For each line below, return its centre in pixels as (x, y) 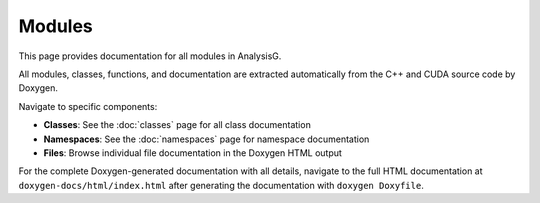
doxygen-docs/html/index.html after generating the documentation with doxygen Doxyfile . (221, 185)
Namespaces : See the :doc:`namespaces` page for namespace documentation (206, 139)
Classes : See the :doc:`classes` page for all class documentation (177, 125)
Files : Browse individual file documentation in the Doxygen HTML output (192, 152)
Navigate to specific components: (88, 106)
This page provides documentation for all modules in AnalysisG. (150, 56)
